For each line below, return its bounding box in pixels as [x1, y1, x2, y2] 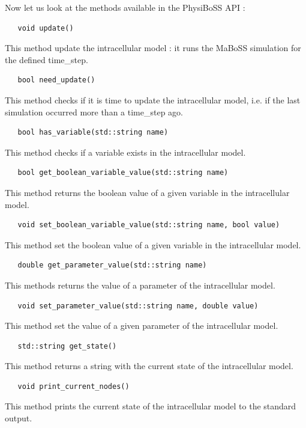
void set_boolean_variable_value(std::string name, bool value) [17, 221, 280, 230]
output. [5, 412, 32, 424]
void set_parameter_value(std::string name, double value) [17, 301, 259, 310]
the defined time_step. [5, 53, 88, 66]
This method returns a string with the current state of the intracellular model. [5, 359, 293, 372]
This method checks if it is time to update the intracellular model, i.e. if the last [5, 93, 301, 106]
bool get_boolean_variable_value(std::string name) [17, 168, 229, 177]
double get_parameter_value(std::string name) [17, 261, 207, 270]
